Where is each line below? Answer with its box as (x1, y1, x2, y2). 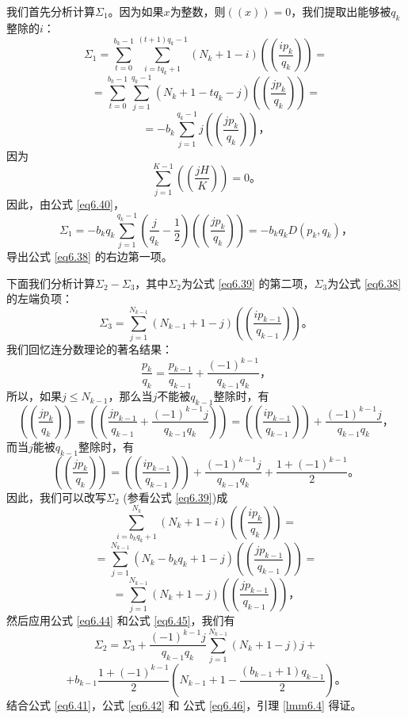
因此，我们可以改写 (6, 488, 106, 505)
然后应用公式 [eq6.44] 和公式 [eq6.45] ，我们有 (6, 611, 235, 628)
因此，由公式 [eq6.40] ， (6, 196, 124, 212)
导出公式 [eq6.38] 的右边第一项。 (6, 247, 173, 264)
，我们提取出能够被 (291, 3, 391, 19)
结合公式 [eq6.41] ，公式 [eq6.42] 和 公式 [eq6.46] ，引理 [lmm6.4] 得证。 (6, 697, 362, 713)
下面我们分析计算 (6, 274, 95, 291)
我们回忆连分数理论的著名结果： (6, 341, 173, 358)
